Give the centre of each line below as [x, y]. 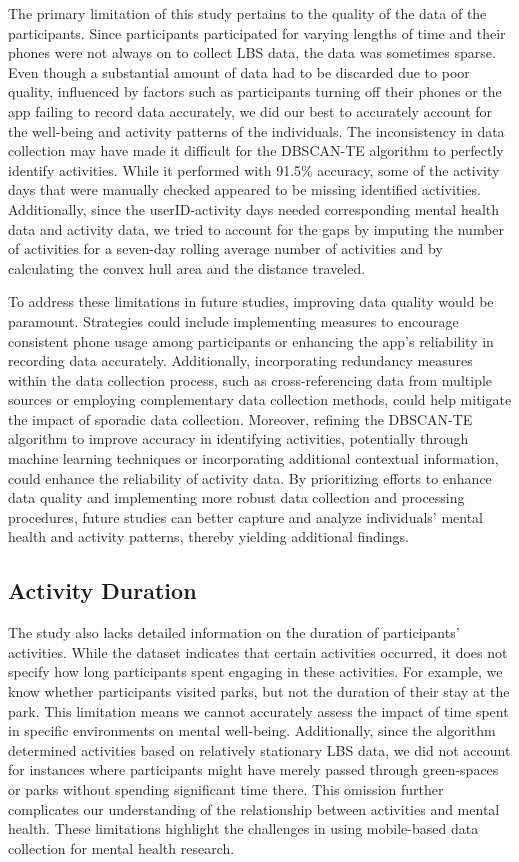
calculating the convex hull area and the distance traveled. [187, 267]
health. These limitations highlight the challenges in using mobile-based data [243, 828]
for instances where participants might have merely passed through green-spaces [253, 769]
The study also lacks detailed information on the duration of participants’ [234, 632]
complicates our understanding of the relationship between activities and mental [254, 808]
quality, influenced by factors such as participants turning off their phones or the [255, 91]
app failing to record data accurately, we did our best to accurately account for [250, 110]
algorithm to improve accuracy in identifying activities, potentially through [238, 438]
